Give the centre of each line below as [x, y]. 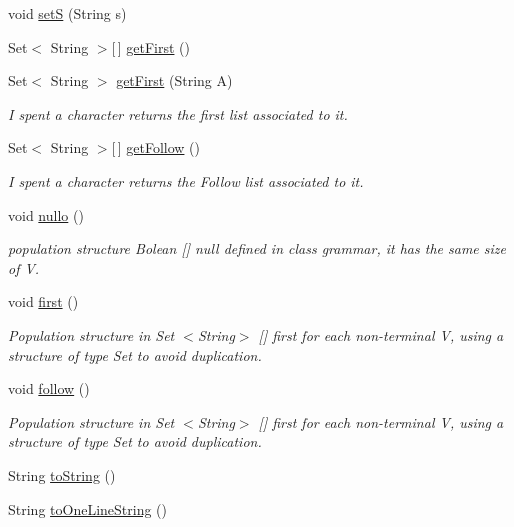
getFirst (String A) [174, 80]
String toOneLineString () [87, 508]
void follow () [49, 388]
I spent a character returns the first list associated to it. [178, 113]
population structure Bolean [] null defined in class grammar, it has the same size [257, 248]
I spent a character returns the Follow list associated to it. [186, 180]
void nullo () [46, 214]
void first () [43, 301]
